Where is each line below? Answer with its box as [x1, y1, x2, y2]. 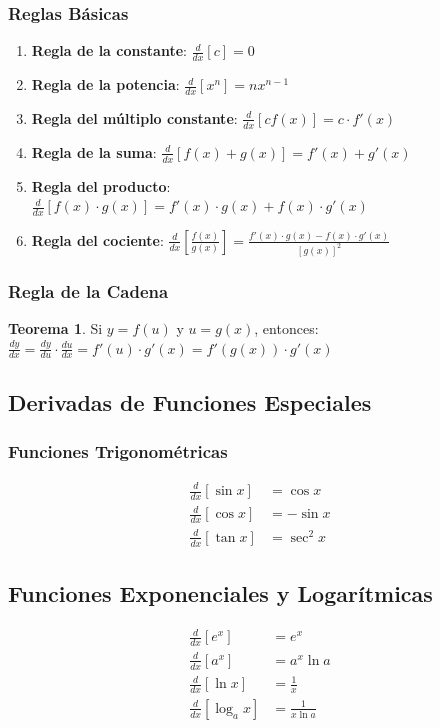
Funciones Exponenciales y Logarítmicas [8, 577, 433, 608]
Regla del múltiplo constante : [31, 107, 238, 128]
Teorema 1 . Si [8, 318, 103, 339]
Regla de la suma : [31, 141, 157, 162]
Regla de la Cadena [8, 278, 169, 303]
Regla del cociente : [31, 229, 164, 250]
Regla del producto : [31, 175, 171, 196]
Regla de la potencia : [31, 74, 180, 95]
